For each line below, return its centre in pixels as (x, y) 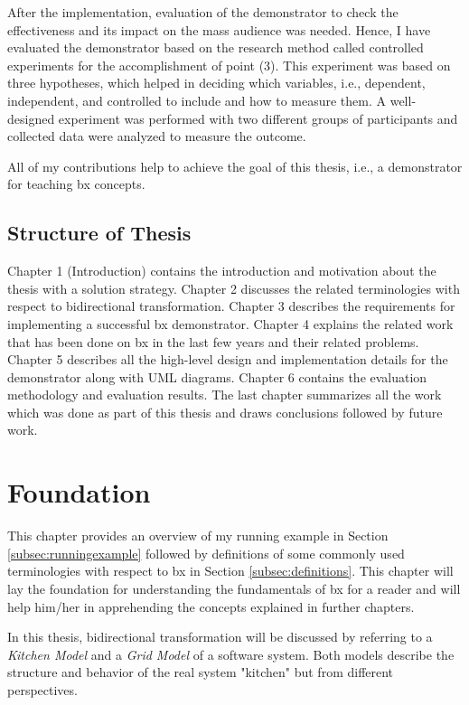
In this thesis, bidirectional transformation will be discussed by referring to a (220, 637)
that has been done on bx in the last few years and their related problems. (213, 341)
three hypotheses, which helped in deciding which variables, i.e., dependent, (216, 83)
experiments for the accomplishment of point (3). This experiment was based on (229, 65)
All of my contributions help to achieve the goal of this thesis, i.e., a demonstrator (235, 166)
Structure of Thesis (99, 233)
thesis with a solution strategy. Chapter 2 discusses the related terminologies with (234, 288)
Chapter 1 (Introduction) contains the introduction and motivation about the (222, 271)
